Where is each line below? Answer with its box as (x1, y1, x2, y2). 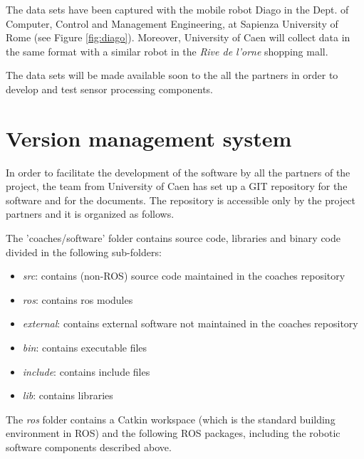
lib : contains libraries (22, 388, 113, 403)
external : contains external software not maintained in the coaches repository (22, 316, 358, 331)
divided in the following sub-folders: (6, 244, 162, 259)
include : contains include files (22, 364, 150, 379)
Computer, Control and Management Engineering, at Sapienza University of (6, 16, 338, 31)
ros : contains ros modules (22, 292, 133, 307)
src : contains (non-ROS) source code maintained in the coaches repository (22, 268, 345, 283)
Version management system (6, 123, 292, 152)
